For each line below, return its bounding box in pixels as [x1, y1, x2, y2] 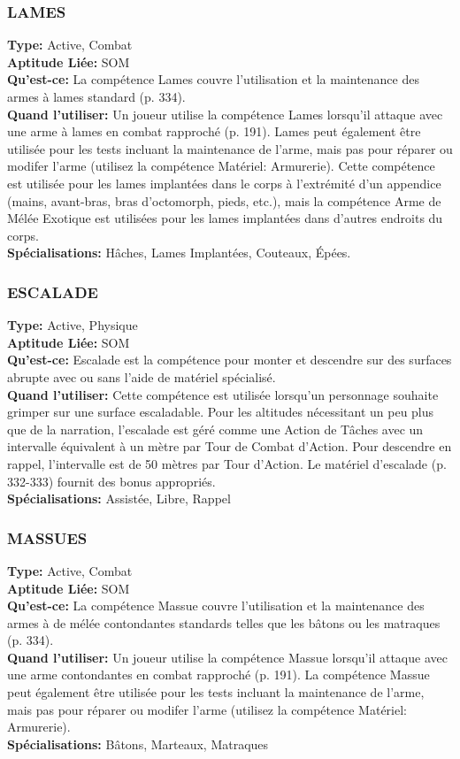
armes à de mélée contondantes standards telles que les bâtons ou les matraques [7, 613, 441, 632]
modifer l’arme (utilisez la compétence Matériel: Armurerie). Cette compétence [7, 157, 435, 175]
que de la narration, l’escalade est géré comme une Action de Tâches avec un [7, 419, 424, 438]
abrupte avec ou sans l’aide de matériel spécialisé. [7, 367, 276, 386]
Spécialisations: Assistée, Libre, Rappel [7, 489, 231, 508]
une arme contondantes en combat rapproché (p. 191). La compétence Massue [7, 665, 430, 684]
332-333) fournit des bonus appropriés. [7, 471, 216, 490]
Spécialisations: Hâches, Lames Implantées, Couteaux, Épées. [7, 243, 351, 262]
